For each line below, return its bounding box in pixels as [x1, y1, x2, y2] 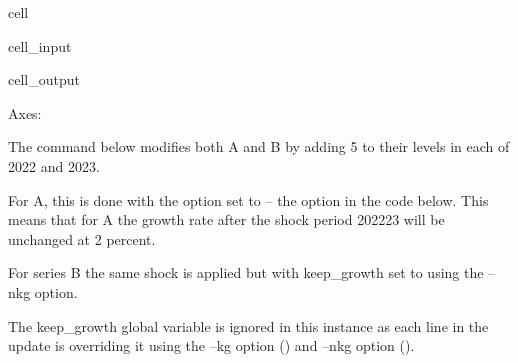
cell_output [8, 69, 80, 90]
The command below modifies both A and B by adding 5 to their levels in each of [8, 136, 510, 157]
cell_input [8, 35, 72, 56]
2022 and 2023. [8, 155, 100, 176]
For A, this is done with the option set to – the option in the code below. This [8, 189, 489, 210]
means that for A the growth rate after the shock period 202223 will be [8, 209, 445, 230]
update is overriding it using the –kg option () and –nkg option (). [8, 335, 415, 356]
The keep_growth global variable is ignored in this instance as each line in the [8, 315, 489, 336]
